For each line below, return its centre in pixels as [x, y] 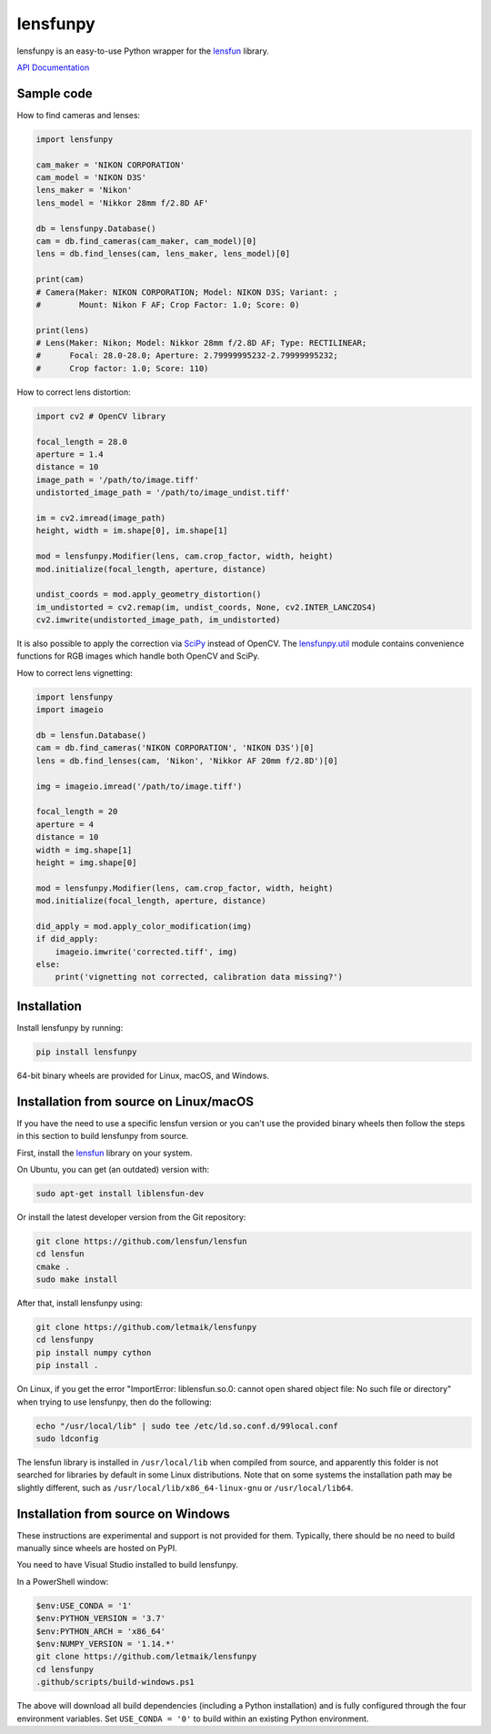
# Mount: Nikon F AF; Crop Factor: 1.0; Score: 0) [168, 304]
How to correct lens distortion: [74, 392]
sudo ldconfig [67, 1438]
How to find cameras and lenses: [79, 115]
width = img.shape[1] [84, 850]
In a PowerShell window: [63, 1581]
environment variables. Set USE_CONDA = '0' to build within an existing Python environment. [193, 1719]
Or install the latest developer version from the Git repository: [131, 1217]
